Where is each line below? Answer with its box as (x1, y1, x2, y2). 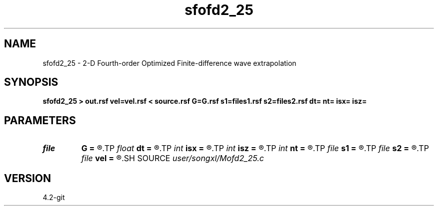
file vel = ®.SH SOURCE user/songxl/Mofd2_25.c (81, 153, 264, 164)
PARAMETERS (4, 114, 76, 127)
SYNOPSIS (4, 76, 58, 89)
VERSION (4, 172, 51, 185)
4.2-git (42, 193, 65, 202)
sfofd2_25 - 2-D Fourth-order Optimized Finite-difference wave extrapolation (42, 58, 296, 67)
